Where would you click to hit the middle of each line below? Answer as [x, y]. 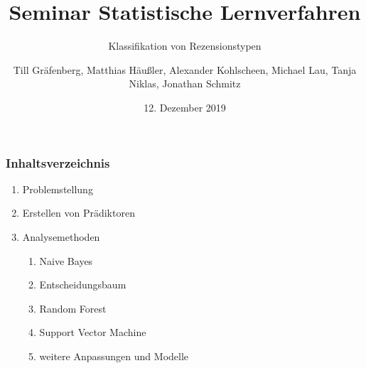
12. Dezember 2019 [185, 107]
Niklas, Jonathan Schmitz [185, 83]
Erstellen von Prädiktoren [79, 213]
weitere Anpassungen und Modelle [114, 356]
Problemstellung [58, 189]
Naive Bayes [66, 260]
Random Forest [73, 308]
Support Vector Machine [93, 332]
